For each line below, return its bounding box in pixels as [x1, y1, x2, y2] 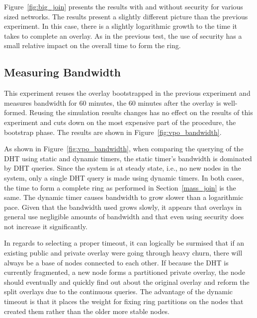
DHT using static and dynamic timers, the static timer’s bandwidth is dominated [4, 153, 252, 163]
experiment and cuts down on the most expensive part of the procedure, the [4, 117, 236, 127]
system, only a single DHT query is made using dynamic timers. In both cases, [4, 172, 244, 183]
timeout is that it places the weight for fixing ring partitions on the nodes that [4, 296, 244, 307]
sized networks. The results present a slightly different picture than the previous [4, 11, 248, 21]
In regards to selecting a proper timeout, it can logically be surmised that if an [4, 238, 245, 248]
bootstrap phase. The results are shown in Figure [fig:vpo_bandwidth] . [4, 127, 222, 137]
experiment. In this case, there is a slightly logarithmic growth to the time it [4, 21, 238, 31]
